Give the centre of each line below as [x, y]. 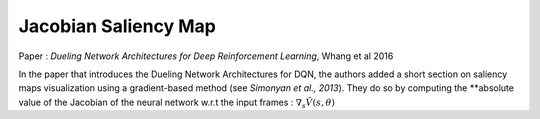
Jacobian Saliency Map [117, 26]
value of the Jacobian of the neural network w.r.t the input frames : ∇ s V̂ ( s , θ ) [176, 103]
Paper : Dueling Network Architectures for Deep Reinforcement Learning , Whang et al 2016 [206, 56]
